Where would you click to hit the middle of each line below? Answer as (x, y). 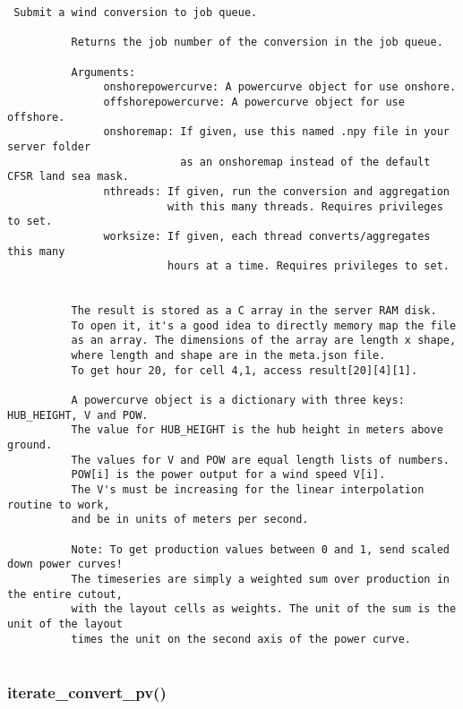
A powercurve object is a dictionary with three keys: (238, 401)
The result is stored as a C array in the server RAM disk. (254, 311)
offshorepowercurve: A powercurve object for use (254, 102)
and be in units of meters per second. (190, 520)
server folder (49, 146)
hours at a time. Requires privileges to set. (308, 266)
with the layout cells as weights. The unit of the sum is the (264, 609)
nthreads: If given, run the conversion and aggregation (276, 191)
